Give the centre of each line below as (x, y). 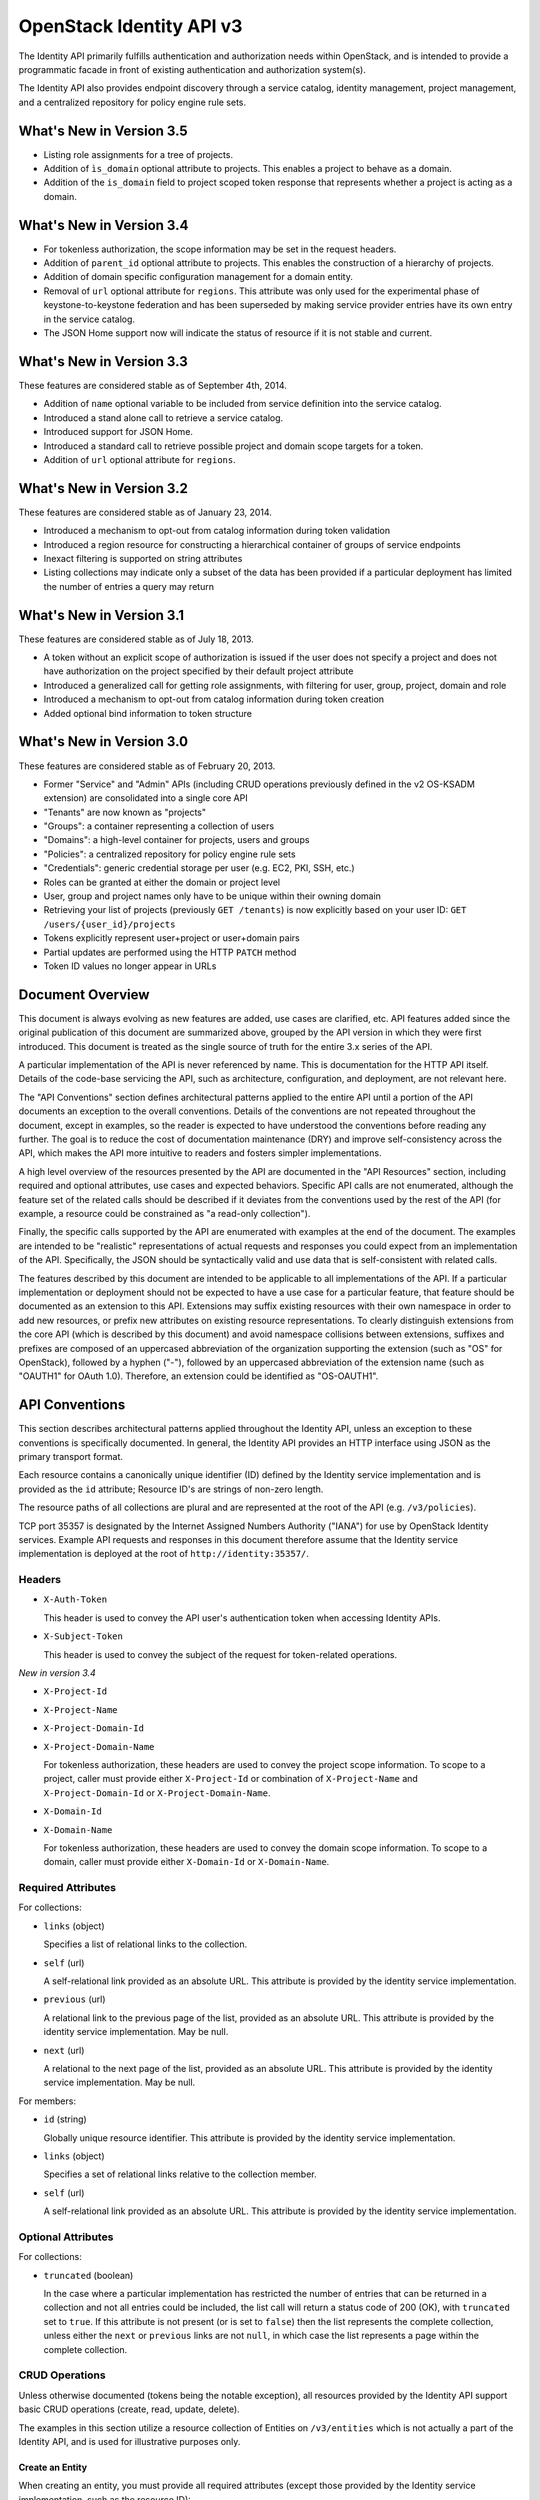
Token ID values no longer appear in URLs (130, 966)
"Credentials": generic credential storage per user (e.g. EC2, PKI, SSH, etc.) (199, 868)
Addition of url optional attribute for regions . (139, 459)
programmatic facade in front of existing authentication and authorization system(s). (192, 69)
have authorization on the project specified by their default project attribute (198, 671)
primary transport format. (71, 1456)
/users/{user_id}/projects (109, 924)
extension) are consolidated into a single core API (146, 798)
